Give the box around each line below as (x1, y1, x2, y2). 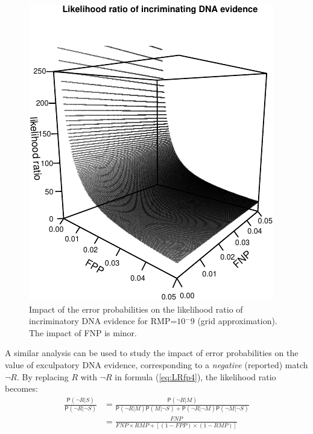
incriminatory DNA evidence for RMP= (29, 314, 177, 327)
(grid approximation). (197, 314, 277, 327)
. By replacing (16, 370, 69, 383)
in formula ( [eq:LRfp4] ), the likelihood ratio (115, 370, 276, 383)
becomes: (5, 382, 38, 395)
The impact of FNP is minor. (29, 326, 138, 339)
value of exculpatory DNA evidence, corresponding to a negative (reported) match (5, 358, 308, 371)
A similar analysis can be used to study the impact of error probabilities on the (5, 346, 299, 359)
